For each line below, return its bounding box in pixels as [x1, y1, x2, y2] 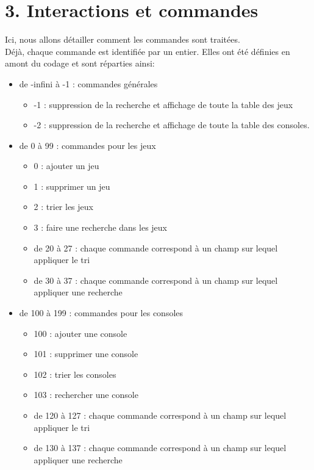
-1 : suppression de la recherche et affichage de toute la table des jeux [34, 98, 293, 110]
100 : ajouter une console [34, 327, 127, 339]
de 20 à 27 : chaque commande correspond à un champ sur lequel [34, 241, 278, 254]
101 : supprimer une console [34, 347, 138, 360]
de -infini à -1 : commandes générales [19, 77, 158, 90]
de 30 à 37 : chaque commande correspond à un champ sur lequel [34, 273, 278, 286]
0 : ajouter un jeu [34, 159, 99, 172]
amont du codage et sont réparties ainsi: [5, 57, 155, 70]
